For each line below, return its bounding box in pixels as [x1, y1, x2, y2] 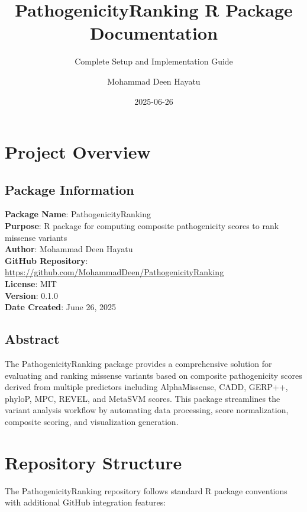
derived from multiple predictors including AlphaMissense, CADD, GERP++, [5, 381, 288, 393]
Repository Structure [5, 450, 182, 474]
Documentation [89, 21, 218, 45]
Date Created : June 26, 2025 [5, 301, 116, 313]
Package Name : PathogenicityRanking [5, 208, 151, 220]
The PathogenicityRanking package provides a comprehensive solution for [5, 358, 272, 370]
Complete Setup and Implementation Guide [75, 55, 233, 67]
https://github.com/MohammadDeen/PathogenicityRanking [5, 266, 224, 278]
